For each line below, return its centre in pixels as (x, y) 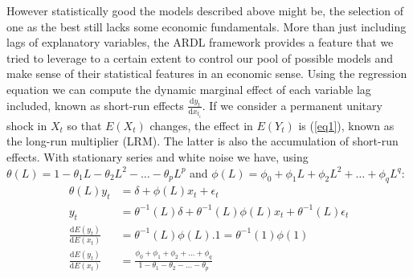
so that (84, 125)
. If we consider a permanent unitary (292, 105)
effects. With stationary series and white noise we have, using (157, 157)
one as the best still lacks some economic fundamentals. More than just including (206, 26)
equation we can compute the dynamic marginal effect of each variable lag (189, 89)
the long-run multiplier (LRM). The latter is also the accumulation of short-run (202, 141)
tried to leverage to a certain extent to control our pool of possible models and (200, 57)
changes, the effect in (201, 125)
